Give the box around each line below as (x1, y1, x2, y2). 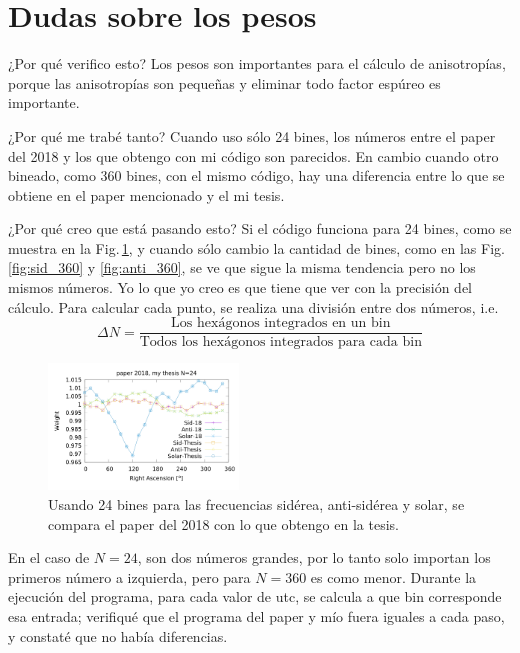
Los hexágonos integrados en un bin (171, 316, 391, 331)
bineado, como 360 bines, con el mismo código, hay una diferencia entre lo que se (8, 165, 505, 186)
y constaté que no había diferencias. (8, 625, 228, 646)
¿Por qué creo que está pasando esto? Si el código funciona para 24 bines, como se (8, 218, 512, 239)
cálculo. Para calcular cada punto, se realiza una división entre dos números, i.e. (8, 296, 499, 317)
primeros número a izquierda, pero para (8, 566, 251, 587)
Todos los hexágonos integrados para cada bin (139, 335, 422, 350)
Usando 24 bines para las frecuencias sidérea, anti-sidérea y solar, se (48, 493, 465, 514)
